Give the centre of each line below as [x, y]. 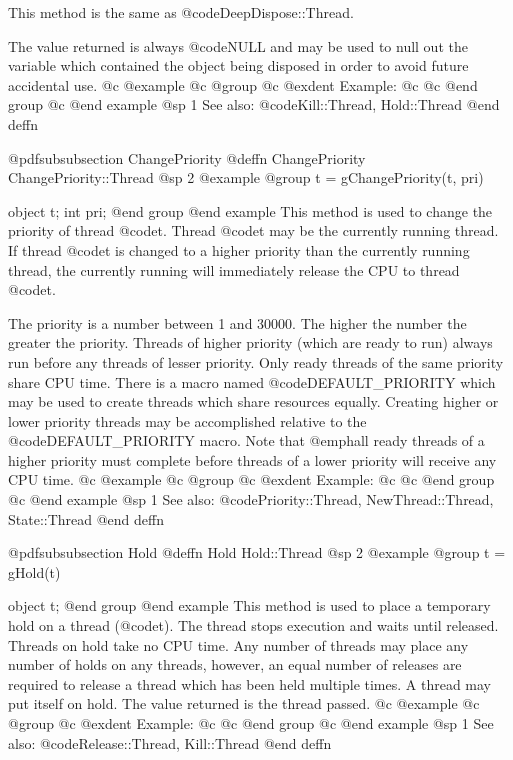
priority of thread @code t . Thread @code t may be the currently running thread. [253, 230]
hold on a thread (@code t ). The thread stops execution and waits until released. [253, 625]
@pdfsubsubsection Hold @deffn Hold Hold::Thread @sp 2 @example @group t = [257, 552]
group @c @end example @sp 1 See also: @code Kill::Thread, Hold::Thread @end [254, 104]
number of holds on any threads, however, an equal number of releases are [235, 664]
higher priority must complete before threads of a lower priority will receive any [252, 459]
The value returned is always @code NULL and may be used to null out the [238, 45]
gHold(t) [34, 571]
